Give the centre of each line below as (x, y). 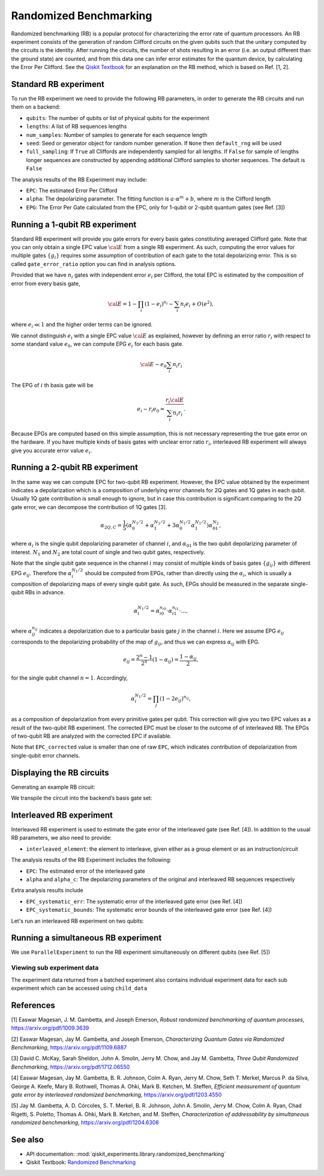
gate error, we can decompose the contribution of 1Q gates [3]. (89, 507)
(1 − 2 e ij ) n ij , (175, 699)
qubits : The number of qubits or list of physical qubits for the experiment (118, 118)
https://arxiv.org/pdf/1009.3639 (50, 1028)
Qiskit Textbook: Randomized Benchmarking (81, 1162)
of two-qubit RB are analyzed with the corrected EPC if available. (91, 736)
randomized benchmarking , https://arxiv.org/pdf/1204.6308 (85, 1123)
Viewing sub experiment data (55, 968)
